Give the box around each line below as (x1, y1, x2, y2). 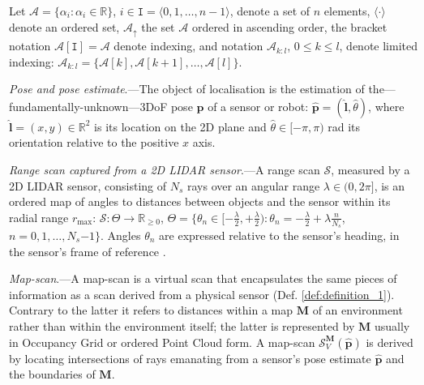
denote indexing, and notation (113, 37, 263, 54)
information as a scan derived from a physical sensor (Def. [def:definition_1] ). (9, 285, 395, 302)
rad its (328, 118, 361, 135)
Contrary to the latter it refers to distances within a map (9, 302, 293, 319)
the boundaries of (9, 366, 96, 383)
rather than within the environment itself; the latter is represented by (9, 318, 355, 334)
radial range (9, 208, 69, 225)
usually (374, 318, 410, 334)
